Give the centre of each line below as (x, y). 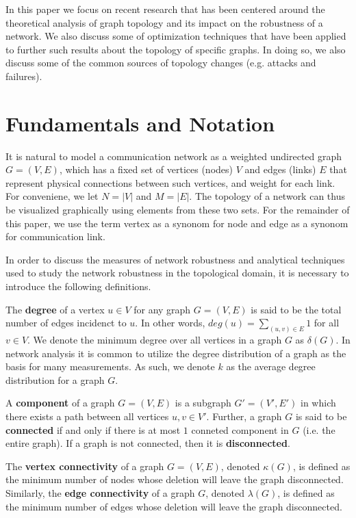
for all (327, 323)
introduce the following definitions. (78, 286)
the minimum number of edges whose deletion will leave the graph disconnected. (174, 506)
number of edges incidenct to (66, 323)
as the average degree (271, 366)
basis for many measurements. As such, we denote (110, 366)
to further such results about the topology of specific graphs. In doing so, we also (176, 49)
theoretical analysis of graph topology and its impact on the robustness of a (164, 22)
